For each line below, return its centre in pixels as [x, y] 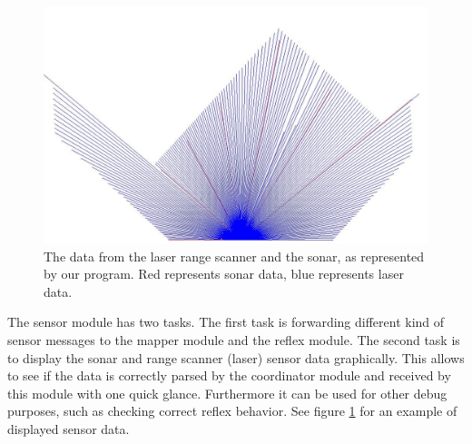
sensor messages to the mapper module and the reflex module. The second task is [234, 340]
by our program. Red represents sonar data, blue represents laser [224, 274]
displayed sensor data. [69, 428]
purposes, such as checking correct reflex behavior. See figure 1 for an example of [232, 411]
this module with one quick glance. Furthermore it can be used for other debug [227, 393]
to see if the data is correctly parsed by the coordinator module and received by [229, 375]
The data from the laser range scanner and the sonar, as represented [234, 256]
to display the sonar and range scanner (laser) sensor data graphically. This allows [236, 357]
